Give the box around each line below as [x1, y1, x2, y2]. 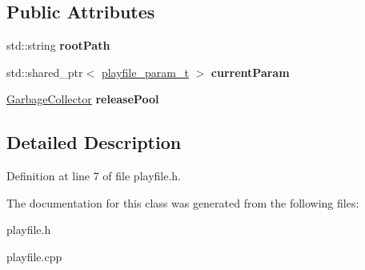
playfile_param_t [101, 63, 189, 80]
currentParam [211, 63, 290, 80]
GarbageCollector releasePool [6, 91, 159, 107]
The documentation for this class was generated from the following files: [6, 194, 359, 211]
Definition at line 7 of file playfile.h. [6, 167, 182, 184]
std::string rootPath [6, 37, 110, 54]
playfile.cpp [6, 248, 62, 264]
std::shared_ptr [6, 63, 83, 80]
